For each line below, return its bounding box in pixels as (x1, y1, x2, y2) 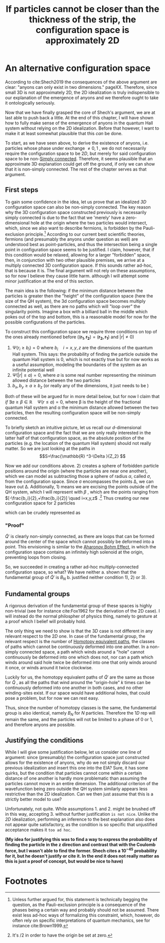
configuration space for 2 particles (5, 500, 75, 506)
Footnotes (5, 875, 48, 886)
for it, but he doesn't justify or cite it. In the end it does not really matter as (5, 853, 160, 859)
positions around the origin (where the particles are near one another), (5, 468, 148, 474)
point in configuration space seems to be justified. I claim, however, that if (5, 247, 155, 253)
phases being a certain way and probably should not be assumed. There (12, 907, 159, 913)
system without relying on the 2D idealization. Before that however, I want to (5, 125, 160, 131)
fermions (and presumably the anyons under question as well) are (5, 236, 138, 242)
